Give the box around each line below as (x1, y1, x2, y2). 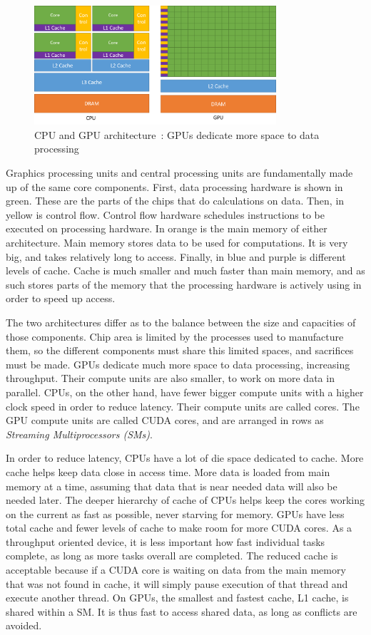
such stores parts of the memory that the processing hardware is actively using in (6, 277, 362, 291)
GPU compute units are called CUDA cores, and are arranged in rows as (6, 413, 324, 428)
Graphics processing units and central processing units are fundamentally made (6, 165, 353, 180)
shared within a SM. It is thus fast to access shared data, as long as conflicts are (6, 604, 357, 619)
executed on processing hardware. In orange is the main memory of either (6, 221, 327, 236)
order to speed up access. (6, 291, 116, 306)
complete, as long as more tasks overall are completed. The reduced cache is (6, 548, 338, 563)
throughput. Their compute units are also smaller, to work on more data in (6, 371, 335, 386)
